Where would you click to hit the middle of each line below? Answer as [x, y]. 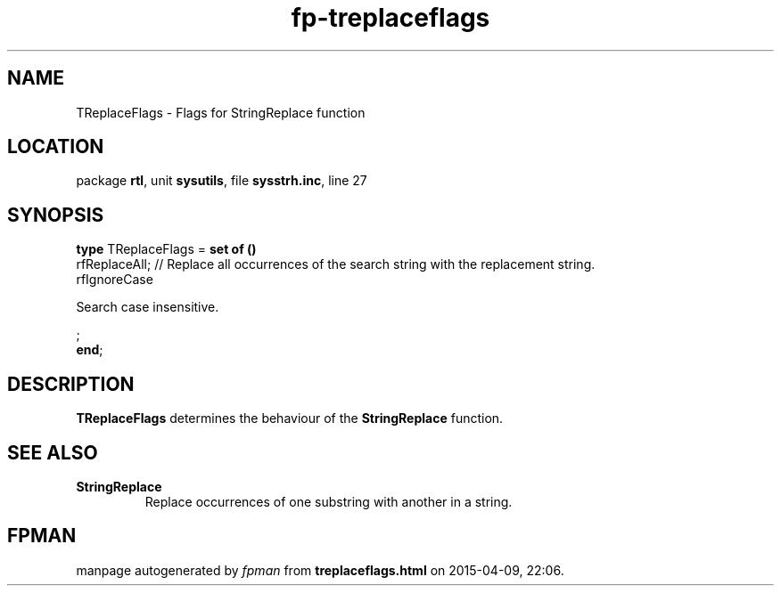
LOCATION [56, 147]
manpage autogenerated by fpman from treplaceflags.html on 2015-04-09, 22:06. [320, 570]
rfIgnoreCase [115, 280]
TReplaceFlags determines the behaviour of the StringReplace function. [290, 418]
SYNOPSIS [56, 215]
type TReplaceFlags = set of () [166, 249]
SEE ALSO [53, 452]
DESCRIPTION [71, 384]
